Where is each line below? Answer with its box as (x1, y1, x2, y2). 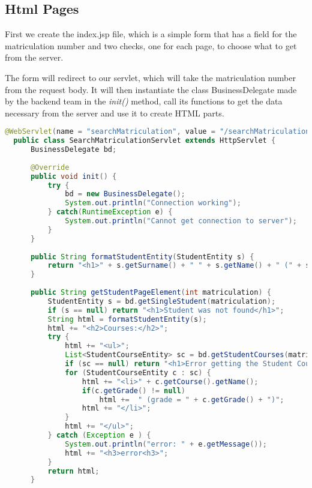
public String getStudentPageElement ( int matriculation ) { (30, 288, 271, 297)
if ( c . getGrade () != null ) (82, 386, 185, 395)
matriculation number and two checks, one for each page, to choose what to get (5, 39, 297, 52)
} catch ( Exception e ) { (47, 431, 151, 440)
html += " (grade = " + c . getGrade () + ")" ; (99, 395, 284, 404)
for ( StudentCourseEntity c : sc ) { (65, 368, 211, 377)
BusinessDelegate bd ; (30, 145, 117, 154)
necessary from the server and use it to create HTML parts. (5, 106, 224, 119)
